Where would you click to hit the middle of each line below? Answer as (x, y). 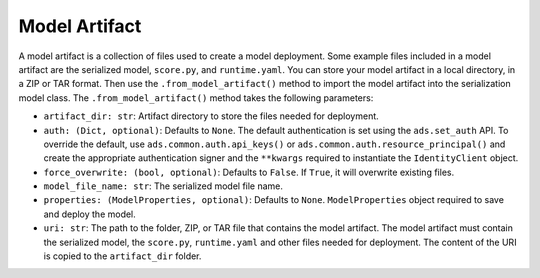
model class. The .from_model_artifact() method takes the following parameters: (196, 97)
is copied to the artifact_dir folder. (122, 256)
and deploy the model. (90, 214)
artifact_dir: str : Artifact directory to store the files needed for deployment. (211, 116)
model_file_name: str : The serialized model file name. (163, 186)
